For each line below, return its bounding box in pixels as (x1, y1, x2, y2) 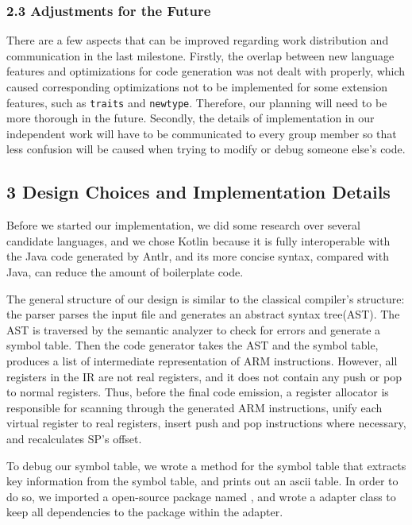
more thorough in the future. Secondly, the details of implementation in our (6, 110, 375, 126)
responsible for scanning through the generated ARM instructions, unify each (6, 399, 383, 415)
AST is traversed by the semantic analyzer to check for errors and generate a (6, 321, 381, 338)
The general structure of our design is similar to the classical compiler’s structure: (6, 290, 405, 307)
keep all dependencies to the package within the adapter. (6, 504, 283, 520)
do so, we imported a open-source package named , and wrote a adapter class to (6, 488, 396, 504)
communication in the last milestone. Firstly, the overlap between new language (6, 47, 395, 64)
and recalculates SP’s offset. (6, 430, 142, 446)
